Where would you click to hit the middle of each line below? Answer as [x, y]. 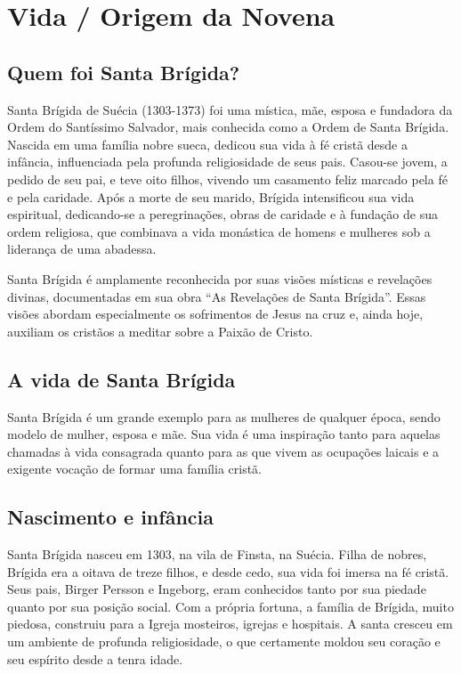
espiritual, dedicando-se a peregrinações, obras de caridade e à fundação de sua [222, 214]
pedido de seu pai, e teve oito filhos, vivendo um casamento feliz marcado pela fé [227, 179]
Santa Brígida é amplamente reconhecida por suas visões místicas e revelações [220, 278]
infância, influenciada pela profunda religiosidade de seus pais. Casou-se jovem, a [227, 162]
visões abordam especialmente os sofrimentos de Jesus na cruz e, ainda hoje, [215, 314]
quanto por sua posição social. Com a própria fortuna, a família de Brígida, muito [230, 606]
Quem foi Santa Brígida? [124, 72]
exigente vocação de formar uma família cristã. [135, 469]
